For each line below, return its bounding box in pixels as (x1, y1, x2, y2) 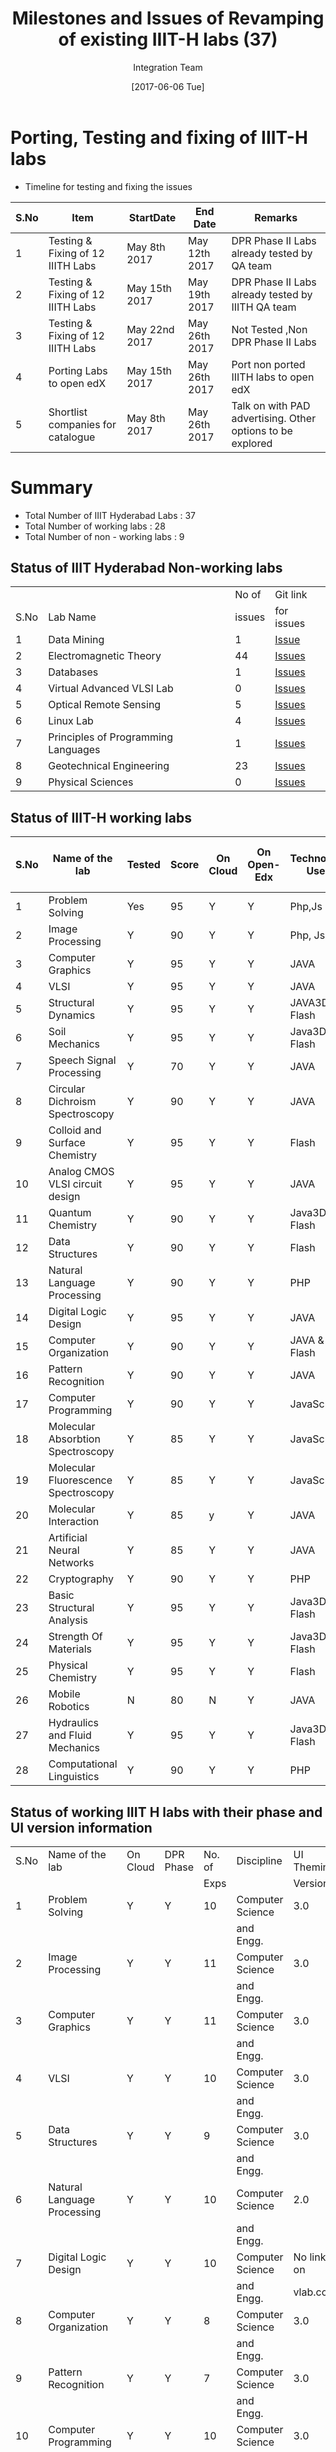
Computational (48, 1757, 118, 1771)
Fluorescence (48, 1473, 113, 1487)
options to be (231, 423, 293, 437)
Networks (48, 1556, 95, 1570)
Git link (274, 588, 308, 602)
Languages (48, 743, 101, 757)
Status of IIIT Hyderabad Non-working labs (10, 560, 283, 577)
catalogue (48, 430, 96, 444)
